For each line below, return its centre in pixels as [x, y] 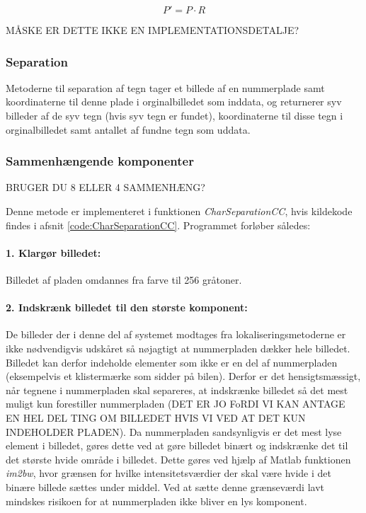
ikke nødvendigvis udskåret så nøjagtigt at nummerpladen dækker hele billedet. [178, 348]
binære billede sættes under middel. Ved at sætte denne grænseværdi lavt [165, 486]
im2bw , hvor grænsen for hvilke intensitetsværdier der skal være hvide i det [168, 473]
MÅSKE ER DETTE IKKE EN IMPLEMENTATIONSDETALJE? [153, 30]
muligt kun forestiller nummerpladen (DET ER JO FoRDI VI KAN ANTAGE [176, 404]
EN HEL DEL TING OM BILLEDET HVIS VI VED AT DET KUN [156, 417]
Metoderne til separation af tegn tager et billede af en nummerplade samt [165, 87]
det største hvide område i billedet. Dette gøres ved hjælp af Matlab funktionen [178, 459]
